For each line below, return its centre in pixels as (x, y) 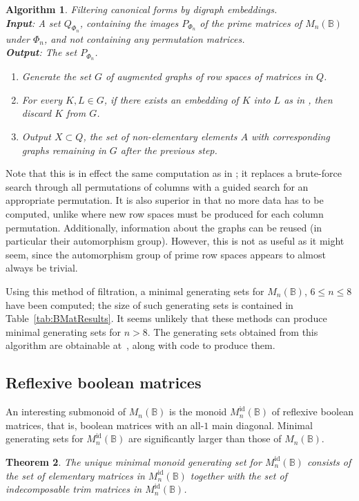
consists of (329, 461)
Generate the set (56, 76)
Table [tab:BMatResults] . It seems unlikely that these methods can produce (166, 318)
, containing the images (129, 22)
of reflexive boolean (312, 412)
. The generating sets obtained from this (233, 331)
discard (37, 113)
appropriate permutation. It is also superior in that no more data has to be (165, 200)
